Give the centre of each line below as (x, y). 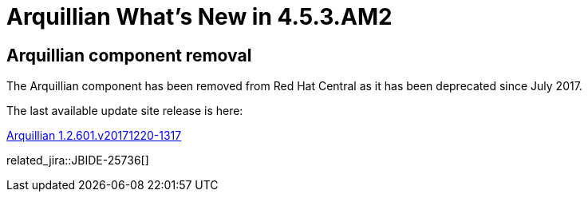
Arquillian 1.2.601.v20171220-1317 (94, 136)
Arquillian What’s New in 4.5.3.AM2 (199, 17)
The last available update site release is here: (125, 111)
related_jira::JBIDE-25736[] (78, 160)
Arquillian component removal (129, 55)
